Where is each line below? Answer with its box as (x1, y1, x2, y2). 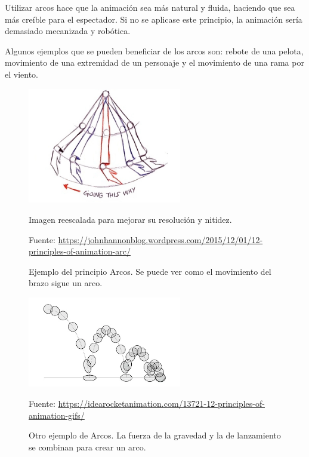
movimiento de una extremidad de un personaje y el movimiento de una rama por (5, 56, 304, 69)
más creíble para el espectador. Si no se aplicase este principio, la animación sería (5, 13, 302, 25)
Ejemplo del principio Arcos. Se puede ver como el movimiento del (29, 265, 271, 277)
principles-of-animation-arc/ (29, 245, 131, 257)
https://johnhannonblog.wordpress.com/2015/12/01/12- (58, 233, 263, 246)
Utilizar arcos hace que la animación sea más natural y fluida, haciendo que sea (5, 1, 295, 13)
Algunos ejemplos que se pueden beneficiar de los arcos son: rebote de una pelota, (5, 44, 304, 57)
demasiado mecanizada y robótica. (5, 24, 131, 37)
